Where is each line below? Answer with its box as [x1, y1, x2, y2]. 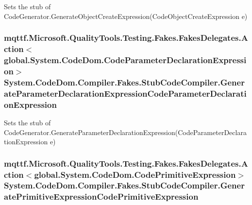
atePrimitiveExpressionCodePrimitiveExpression [4, 190, 199, 203]
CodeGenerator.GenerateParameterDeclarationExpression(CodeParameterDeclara [4, 127, 247, 137]
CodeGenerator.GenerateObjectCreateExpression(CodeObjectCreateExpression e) [4, 11, 248, 21]
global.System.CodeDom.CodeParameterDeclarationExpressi [4, 53, 247, 66]
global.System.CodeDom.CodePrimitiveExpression [34, 168, 236, 180]
